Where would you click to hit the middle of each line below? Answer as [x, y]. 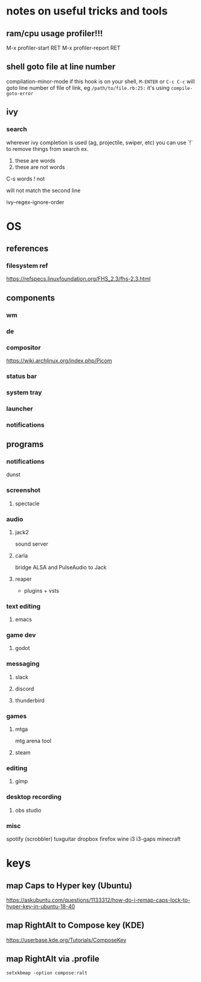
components [31, 298]
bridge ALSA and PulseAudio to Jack [61, 567]
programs [25, 444]
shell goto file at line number [61, 67]
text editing [24, 606]
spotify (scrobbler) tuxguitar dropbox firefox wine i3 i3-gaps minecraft [94, 839]
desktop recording [34, 797]
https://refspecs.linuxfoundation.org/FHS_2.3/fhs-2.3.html [78, 279]
